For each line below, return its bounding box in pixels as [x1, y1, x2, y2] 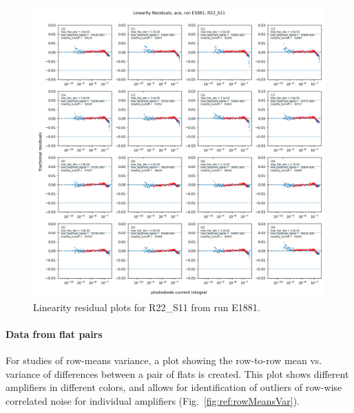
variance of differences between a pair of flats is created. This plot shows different [6, 366, 349, 381]
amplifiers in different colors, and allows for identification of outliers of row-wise [6, 380, 342, 394]
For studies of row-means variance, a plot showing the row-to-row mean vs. [6, 352, 322, 367]
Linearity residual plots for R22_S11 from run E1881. [33, 299, 260, 314]
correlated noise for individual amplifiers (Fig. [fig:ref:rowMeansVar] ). [6, 393, 300, 407]
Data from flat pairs [6, 326, 103, 341]
